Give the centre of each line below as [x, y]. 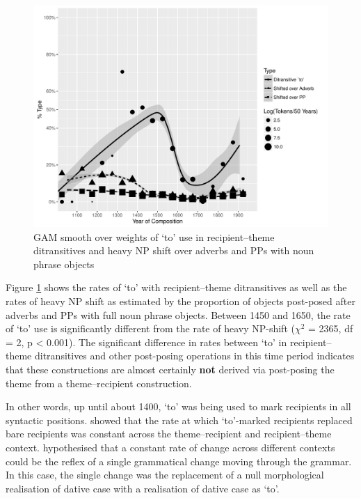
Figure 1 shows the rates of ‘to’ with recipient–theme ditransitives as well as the [176, 287]
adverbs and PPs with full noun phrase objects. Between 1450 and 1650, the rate [178, 314]
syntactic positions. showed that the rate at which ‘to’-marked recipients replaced [179, 420]
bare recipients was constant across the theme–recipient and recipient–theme [169, 434]
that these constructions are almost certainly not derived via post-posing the [170, 369]
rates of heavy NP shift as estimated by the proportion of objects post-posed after [180, 301]
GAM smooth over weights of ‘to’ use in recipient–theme [154, 236]
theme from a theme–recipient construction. [99, 383]
